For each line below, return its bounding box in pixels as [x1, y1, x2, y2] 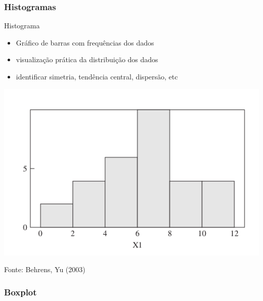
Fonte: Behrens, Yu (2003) [4, 264, 85, 275]
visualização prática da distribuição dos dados [16, 54, 158, 65]
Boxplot [4, 285, 37, 298]
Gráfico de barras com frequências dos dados [16, 37, 154, 48]
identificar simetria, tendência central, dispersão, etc [16, 71, 178, 81]
